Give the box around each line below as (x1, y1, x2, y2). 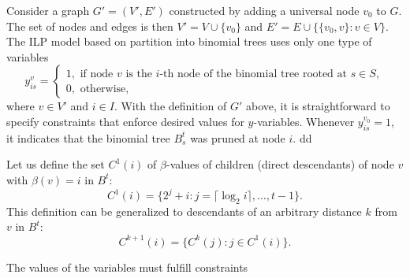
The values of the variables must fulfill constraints (6, 258, 248, 275)
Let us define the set (6, 156, 105, 172)
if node (80, 68, 114, 80)
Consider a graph (6, 2, 90, 18)
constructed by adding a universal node (169, 2, 360, 18)
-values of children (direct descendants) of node (166, 156, 394, 172)
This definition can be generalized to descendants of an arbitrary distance (6, 202, 362, 219)
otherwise (80, 83, 126, 95)
